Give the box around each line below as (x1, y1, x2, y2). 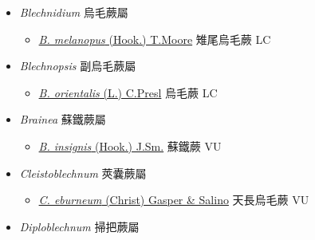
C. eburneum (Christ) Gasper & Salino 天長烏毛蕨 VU (38, 191, 309, 208)
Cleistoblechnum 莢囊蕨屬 (19, 164, 147, 181)
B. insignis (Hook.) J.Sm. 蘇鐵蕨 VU (38, 137, 222, 154)
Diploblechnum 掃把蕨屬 (19, 218, 140, 234)
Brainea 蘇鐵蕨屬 (19, 111, 106, 128)
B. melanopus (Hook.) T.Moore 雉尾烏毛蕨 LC (38, 30, 271, 47)
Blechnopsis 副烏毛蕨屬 (19, 57, 136, 74)
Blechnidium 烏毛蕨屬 (19, 4, 128, 20)
